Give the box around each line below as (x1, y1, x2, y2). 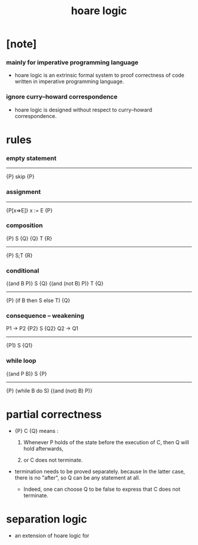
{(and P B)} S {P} (6, 370, 47, 377)
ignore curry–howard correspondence (6, 93, 118, 101)
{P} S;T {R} (6, 252, 33, 259)
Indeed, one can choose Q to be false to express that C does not (23, 485, 181, 493)
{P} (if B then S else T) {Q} (6, 297, 71, 304)
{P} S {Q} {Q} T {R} (6, 235, 52, 242)
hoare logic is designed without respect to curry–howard (14, 106, 153, 113)
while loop (6, 357, 37, 365)
